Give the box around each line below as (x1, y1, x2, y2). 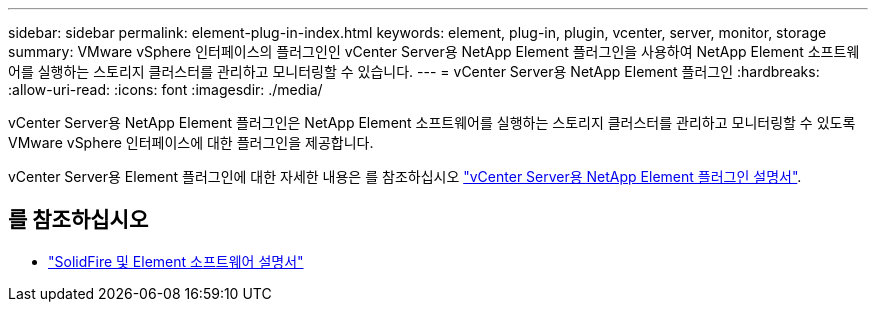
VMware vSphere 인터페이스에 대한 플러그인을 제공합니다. (8, 134, 374, 151)
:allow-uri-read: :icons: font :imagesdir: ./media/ (8, 81, 323, 98)
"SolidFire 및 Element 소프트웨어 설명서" (48, 252, 304, 270)
